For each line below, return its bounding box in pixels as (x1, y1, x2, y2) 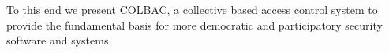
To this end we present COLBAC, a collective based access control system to (6, 2, 378, 17)
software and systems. (6, 32, 112, 48)
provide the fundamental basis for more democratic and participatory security (6, 16, 383, 33)
